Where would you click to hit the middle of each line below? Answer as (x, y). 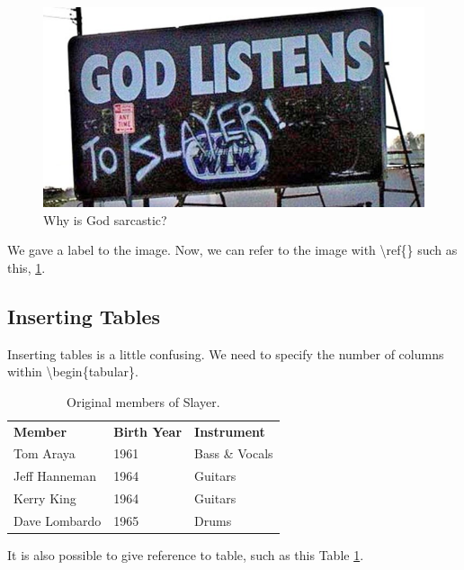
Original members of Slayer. (143, 401)
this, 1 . (27, 267)
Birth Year (148, 431)
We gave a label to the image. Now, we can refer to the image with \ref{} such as (232, 250)
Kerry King (45, 498)
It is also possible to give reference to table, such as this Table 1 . (186, 555)
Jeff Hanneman (55, 476)
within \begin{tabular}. (73, 371)
